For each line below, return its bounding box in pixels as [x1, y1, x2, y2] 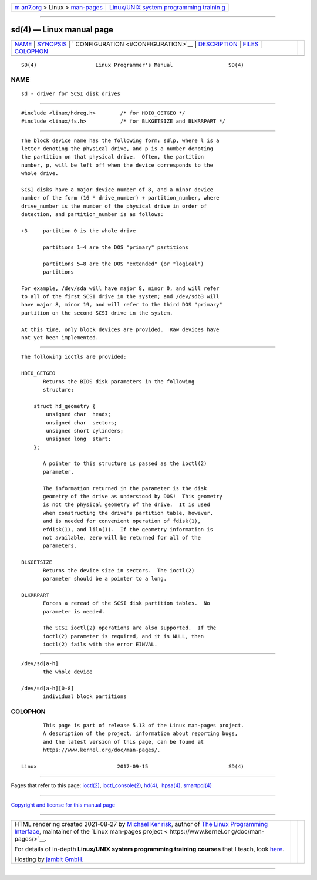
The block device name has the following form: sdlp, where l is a [21, 137, 220, 144]
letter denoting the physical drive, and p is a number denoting [21, 146, 214, 152]
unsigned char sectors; [46, 419, 117, 426]
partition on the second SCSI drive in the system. [21, 309, 173, 316]
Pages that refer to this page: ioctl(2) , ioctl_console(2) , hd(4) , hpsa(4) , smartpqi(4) [11, 782, 213, 789]
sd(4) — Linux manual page [11, 25, 114, 35]
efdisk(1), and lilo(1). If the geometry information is [43, 526, 214, 532]
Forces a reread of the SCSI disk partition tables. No [43, 600, 211, 607]
